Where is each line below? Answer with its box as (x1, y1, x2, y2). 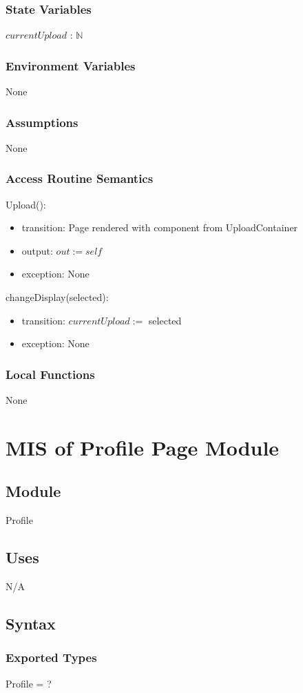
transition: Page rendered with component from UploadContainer (21, 220, 298, 235)
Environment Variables (6, 57, 136, 74)
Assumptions (6, 113, 79, 130)
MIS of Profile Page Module (6, 433, 280, 461)
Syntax (6, 612, 56, 634)
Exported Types (6, 649, 97, 666)
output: (21, 243, 53, 257)
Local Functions (6, 365, 95, 382)
